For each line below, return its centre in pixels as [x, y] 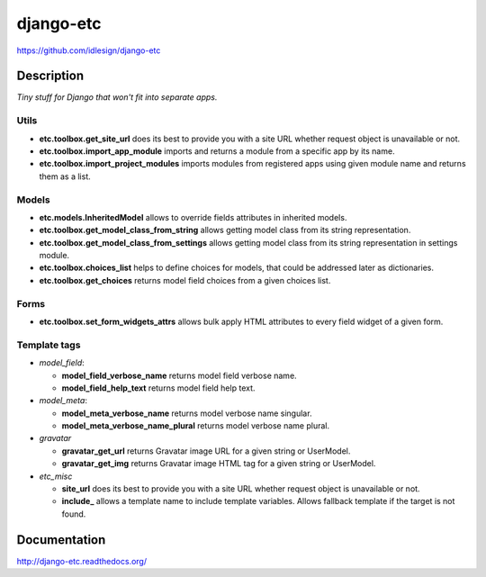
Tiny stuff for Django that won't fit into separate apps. [117, 97]
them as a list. [65, 176]
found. [74, 514]
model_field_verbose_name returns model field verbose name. [179, 375]
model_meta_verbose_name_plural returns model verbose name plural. [196, 426]
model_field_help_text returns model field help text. [158, 388]
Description [50, 76]
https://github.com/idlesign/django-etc [89, 50]
